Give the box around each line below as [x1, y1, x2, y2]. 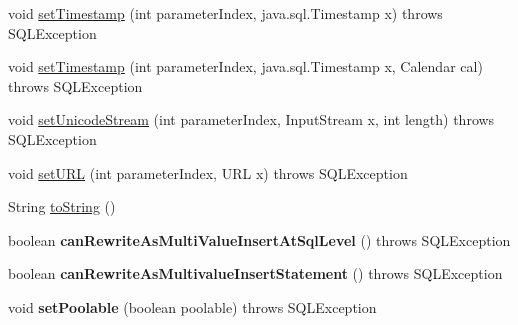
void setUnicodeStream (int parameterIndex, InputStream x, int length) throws [8, 109, 495, 130]
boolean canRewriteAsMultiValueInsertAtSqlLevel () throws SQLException [8, 229, 511, 250]
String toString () [8, 196, 116, 217]
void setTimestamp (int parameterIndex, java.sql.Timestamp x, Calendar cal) [8, 56, 483, 77]
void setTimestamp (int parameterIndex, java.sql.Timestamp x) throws [8, 3, 443, 23]
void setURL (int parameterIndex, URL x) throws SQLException [8, 162, 408, 183]
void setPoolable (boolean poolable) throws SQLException [8, 296, 377, 317]
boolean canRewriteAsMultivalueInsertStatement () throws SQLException [8, 263, 503, 284]
